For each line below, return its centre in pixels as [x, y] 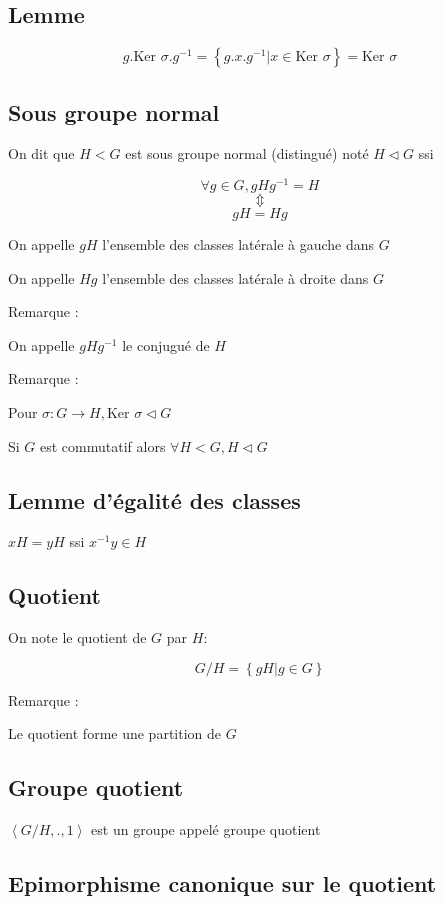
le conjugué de [166, 344]
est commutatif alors [103, 445]
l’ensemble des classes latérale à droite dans [235, 277]
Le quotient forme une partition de [115, 733]
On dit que [41, 153]
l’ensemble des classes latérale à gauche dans [238, 244]
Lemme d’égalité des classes [154, 499]
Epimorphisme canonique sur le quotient [222, 883]
